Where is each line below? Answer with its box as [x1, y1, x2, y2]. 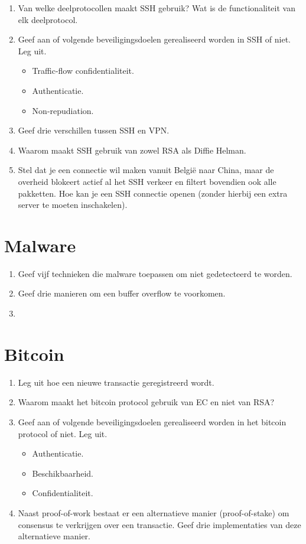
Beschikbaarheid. [32, 467, 93, 479]
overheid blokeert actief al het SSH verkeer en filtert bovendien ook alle [18, 175, 276, 187]
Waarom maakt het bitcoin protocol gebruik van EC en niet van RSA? [18, 396, 275, 408]
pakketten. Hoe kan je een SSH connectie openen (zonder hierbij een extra [18, 187, 288, 199]
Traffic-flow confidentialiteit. [32, 64, 134, 77]
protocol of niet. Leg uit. [18, 427, 108, 439]
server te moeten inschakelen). [18, 198, 128, 211]
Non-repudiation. [32, 104, 94, 116]
